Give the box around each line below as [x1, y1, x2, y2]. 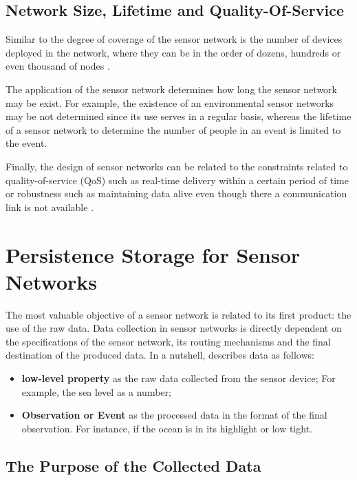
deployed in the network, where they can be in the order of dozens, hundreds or [6, 45, 341, 59]
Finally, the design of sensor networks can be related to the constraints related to [6, 159, 348, 173]
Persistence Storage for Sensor [6, 240, 301, 268]
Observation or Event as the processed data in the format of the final [21, 408, 327, 422]
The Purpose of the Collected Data [6, 454, 261, 476]
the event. [6, 136, 47, 150]
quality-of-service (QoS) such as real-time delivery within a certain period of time [6, 172, 349, 187]
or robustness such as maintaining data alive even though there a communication [6, 186, 347, 201]
